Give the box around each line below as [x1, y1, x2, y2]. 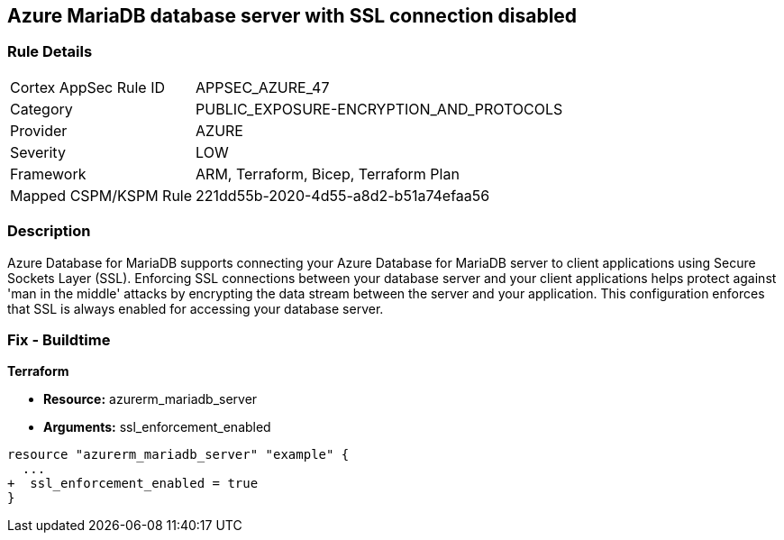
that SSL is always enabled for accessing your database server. [7, 300, 384, 316]
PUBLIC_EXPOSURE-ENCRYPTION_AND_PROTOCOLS [196, 99, 563, 118]
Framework [10, 164, 87, 183]
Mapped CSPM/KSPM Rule [10, 186, 193, 205]
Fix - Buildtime [7, 330, 111, 349]
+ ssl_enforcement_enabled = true [7, 476, 259, 491]
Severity [10, 142, 66, 161]
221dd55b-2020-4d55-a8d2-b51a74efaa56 [196, 186, 490, 205]
